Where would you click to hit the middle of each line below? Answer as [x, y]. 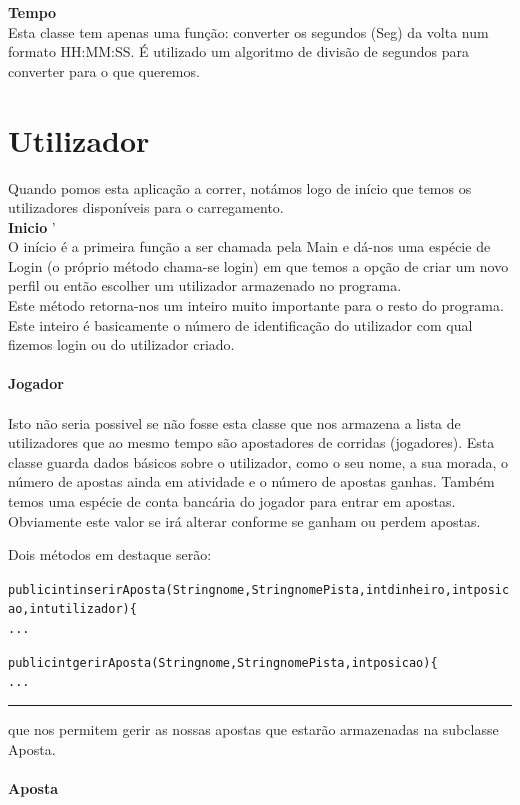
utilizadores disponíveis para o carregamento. [146, 207]
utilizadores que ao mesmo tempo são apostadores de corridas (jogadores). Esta [251, 442]
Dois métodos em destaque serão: [110, 554]
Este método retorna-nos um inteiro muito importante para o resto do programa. [256, 305]
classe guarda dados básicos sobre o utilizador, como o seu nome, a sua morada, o [258, 461]
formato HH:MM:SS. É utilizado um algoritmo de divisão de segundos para [239, 51]
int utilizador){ [83, 609]
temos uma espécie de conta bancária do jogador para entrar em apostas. [232, 501]
